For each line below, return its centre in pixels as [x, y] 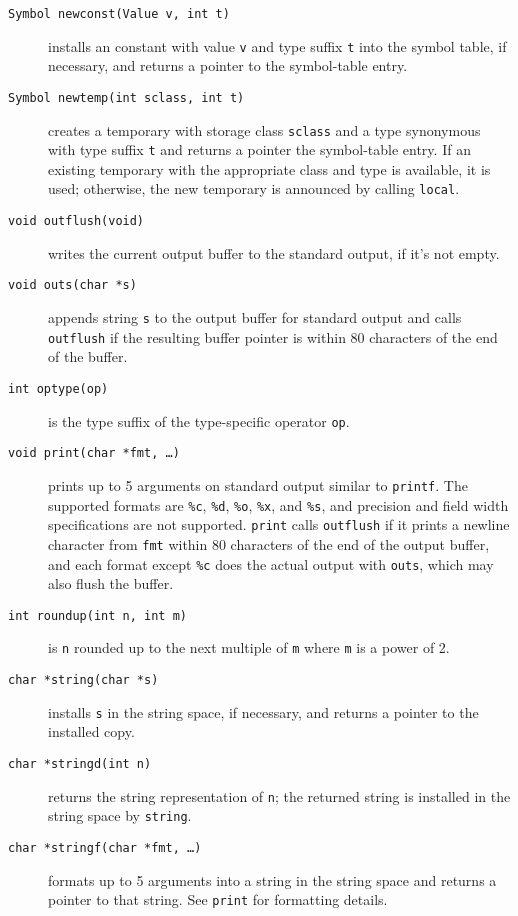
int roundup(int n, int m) [97, 615]
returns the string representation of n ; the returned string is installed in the [279, 795]
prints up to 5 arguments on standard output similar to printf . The [258, 484]
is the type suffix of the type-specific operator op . [199, 420]
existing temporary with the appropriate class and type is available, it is [269, 168]
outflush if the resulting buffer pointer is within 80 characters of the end [273, 336]
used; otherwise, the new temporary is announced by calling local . [254, 188]
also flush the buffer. [111, 583]
